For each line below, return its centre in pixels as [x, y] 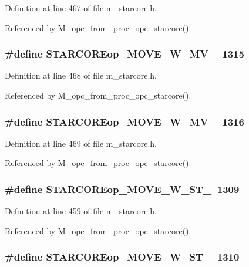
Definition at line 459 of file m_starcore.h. [81, 211]
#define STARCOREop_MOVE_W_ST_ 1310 [122, 257]
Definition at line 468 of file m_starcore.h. [81, 75]
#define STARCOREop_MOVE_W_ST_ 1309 [122, 189]
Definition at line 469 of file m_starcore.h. [81, 143]
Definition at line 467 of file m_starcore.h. [81, 8]
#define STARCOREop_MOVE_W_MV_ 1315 [124, 54]
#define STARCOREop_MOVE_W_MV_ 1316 [124, 121]
